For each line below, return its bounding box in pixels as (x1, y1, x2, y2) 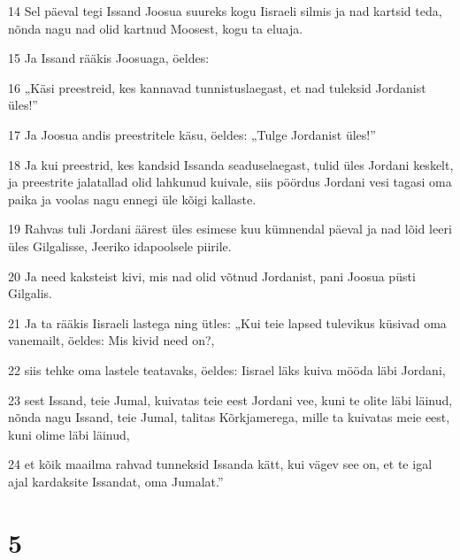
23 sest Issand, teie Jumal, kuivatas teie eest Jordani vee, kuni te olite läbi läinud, (8, 390, 453, 409)
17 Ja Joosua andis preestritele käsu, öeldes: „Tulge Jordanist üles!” (8, 125, 376, 143)
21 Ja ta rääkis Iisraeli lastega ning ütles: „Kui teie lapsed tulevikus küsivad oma (8, 313, 447, 332)
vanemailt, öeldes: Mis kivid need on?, (8, 331, 215, 349)
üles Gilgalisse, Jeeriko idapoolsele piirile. (8, 236, 232, 255)
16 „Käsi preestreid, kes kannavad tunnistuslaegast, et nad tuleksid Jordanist (8, 78, 426, 96)
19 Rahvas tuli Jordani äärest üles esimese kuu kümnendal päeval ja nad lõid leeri (8, 219, 452, 238)
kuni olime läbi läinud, (8, 425, 130, 443)
